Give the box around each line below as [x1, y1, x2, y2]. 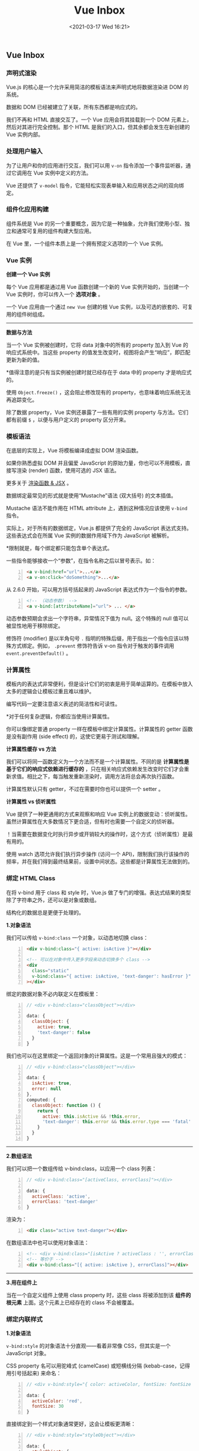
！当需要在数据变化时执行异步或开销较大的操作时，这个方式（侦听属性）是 [6, 831, 188, 838]
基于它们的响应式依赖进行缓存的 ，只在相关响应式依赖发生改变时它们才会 [6, 765, 184, 773]
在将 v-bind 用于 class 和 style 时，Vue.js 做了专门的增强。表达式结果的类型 [6, 889, 191, 896]
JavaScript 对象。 [6, 1349, 50, 1356]
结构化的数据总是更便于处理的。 [6, 909, 84, 916]
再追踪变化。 [6, 396, 37, 403]
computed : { [26, 1096, 56, 1103]
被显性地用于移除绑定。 [6, 622, 63, 629]
